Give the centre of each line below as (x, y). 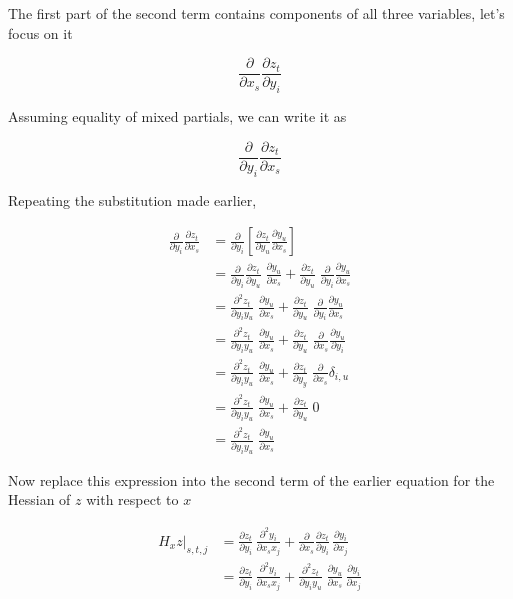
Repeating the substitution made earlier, (132, 199)
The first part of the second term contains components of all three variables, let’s (256, 13)
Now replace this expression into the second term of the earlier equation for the (251, 479)
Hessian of (39, 499)
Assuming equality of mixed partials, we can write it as (177, 116)
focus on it (40, 32)
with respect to (132, 499)
